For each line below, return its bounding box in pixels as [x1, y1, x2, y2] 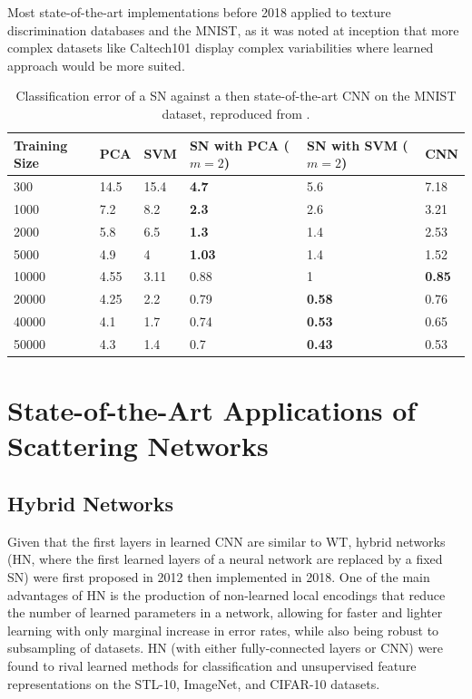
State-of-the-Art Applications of [7, 392, 417, 429]
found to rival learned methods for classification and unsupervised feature [7, 655, 417, 675]
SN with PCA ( [189, 135, 290, 154]
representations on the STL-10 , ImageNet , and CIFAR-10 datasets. [7, 674, 380, 693]
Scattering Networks [7, 427, 269, 464]
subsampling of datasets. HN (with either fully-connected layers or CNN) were [7, 638, 444, 657]
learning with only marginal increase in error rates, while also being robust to [7, 620, 439, 639]
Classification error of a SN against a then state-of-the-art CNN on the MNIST [15, 86, 457, 105]
